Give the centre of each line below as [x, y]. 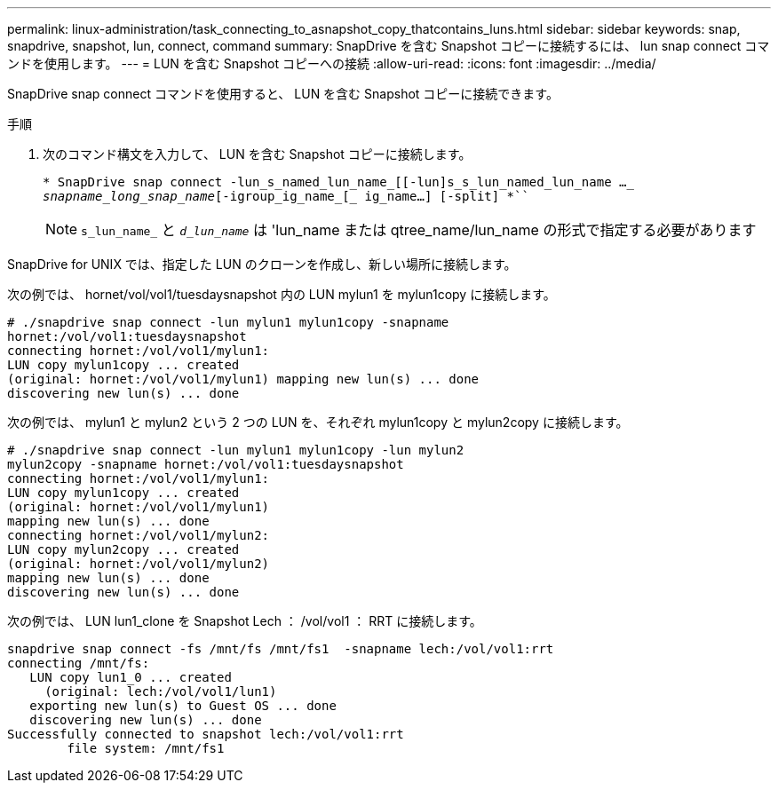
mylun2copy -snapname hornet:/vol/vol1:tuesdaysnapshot [206, 464]
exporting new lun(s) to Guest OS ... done [183, 706]
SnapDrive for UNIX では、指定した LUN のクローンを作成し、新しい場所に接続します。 [262, 264]
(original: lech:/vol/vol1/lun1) [161, 691]
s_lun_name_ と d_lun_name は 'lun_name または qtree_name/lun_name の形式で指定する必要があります [419, 230]
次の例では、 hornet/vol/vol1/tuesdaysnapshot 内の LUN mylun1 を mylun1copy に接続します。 [282, 294]
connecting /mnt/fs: [79, 663]
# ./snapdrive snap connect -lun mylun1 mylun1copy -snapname [228, 322]
